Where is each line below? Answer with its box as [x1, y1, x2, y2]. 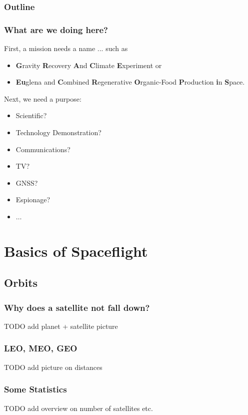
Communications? [15, 144, 70, 154]
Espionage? [15, 194, 50, 205]
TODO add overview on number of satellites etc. [4, 402, 153, 413]
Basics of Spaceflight [4, 240, 148, 261]
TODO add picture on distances [4, 361, 102, 372]
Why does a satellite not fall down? [4, 301, 150, 313]
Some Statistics [4, 383, 67, 395]
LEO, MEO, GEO [4, 342, 77, 354]
